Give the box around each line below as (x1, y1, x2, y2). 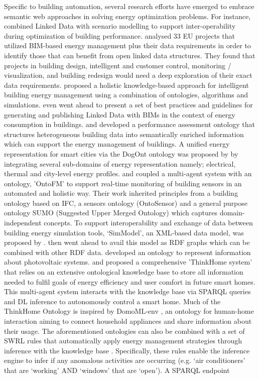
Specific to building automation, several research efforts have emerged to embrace (4, 1, 254, 11)
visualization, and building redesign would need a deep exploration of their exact (4, 70, 252, 80)
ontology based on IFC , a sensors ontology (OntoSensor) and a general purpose (4, 197, 248, 208)
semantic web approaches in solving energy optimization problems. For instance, (4, 11, 251, 21)
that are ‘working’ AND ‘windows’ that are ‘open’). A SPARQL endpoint (4, 364, 230, 375)
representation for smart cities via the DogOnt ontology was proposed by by (4, 148, 238, 159)
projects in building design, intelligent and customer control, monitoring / (4, 60, 231, 70)
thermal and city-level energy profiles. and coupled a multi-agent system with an (4, 168, 252, 179)
